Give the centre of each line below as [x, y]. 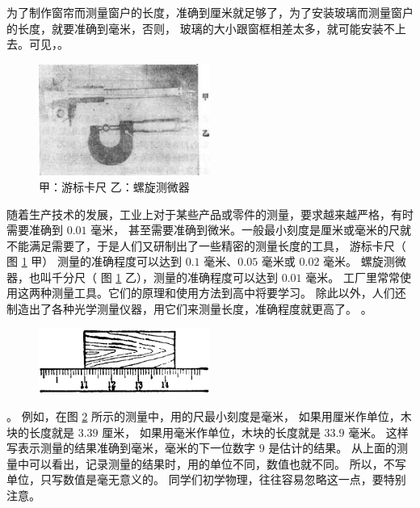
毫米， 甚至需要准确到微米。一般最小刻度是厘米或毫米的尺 [245, 230]
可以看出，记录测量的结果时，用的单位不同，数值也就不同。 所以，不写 [217, 463]
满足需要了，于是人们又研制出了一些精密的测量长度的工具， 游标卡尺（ [217, 245]
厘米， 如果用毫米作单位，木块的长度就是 [211, 432]
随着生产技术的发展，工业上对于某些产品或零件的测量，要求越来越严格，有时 [210, 214]
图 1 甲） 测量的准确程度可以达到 [94, 261]
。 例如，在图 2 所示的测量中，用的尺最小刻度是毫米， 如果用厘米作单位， [204, 416]
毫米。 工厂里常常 [353, 277]
